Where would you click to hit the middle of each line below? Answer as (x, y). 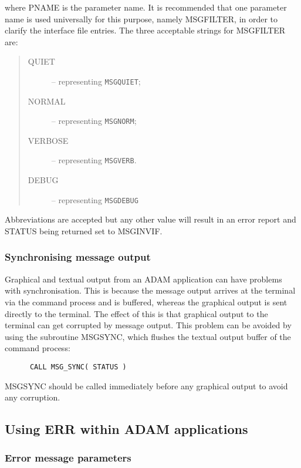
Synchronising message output (78, 257)
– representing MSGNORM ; (94, 121)
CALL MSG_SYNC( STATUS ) (78, 367)
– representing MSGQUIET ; (96, 81)
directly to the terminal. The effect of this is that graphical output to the (136, 313)
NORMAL (47, 101)
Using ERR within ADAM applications (126, 429)
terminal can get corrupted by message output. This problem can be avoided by (148, 325)
